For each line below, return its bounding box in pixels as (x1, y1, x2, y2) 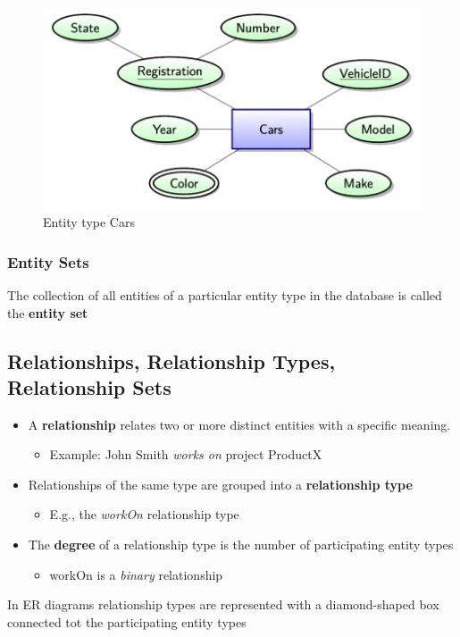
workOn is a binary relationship (49, 565, 223, 583)
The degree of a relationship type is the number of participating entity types (28, 535, 454, 554)
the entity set (7, 303, 88, 322)
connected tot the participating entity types (7, 612, 247, 631)
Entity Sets (7, 250, 89, 272)
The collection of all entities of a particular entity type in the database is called (7, 285, 442, 304)
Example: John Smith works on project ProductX (49, 445, 322, 464)
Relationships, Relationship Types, (7, 347, 336, 374)
